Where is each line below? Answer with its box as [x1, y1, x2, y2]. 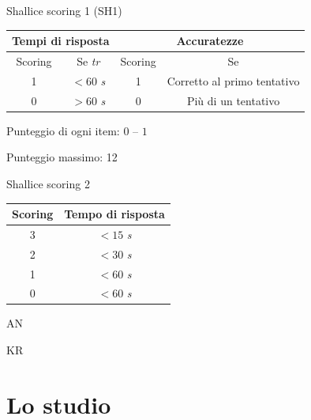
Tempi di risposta [12, 32, 110, 49]
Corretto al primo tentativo [167, 72, 300, 89]
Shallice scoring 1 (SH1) [6, 2, 122, 18]
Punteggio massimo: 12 [6, 149, 118, 165]
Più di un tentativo [186, 92, 280, 108]
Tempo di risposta [64, 206, 165, 221]
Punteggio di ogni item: [6, 122, 120, 138]
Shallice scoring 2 [6, 175, 90, 191]
